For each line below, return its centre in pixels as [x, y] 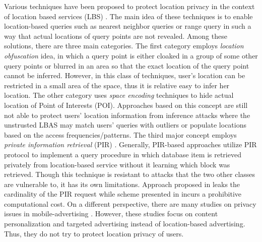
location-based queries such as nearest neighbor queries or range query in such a [128, 26]
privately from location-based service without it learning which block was [117, 164]
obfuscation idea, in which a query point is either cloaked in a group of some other [131, 55]
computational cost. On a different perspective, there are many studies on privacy [130, 203]
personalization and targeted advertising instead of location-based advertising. [125, 224]
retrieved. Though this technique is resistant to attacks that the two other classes [130, 174]
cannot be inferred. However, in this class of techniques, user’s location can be [125, 75]
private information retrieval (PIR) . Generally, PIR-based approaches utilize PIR [130, 144]
